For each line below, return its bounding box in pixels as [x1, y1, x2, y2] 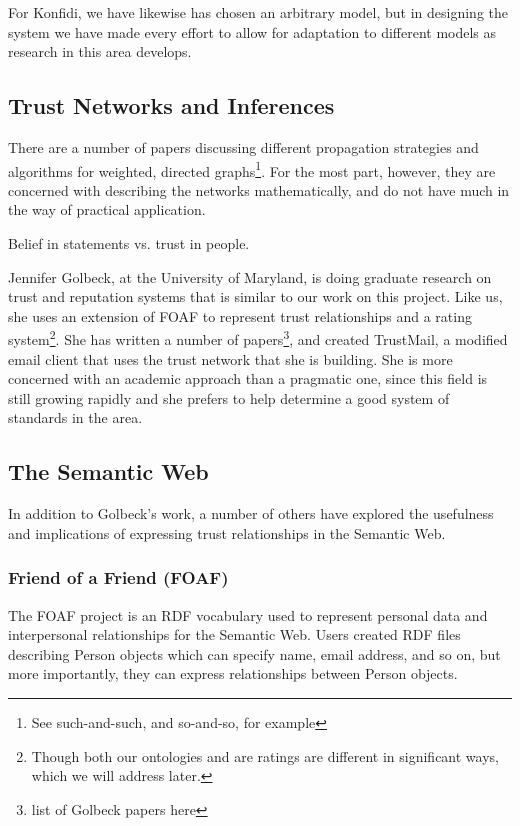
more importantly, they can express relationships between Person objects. [8, 663, 458, 684]
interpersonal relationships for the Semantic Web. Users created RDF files [8, 624, 461, 645]
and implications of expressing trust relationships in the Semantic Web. [8, 522, 446, 543]
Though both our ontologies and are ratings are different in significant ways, [31, 745, 499, 766]
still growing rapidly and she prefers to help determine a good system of [8, 387, 450, 408]
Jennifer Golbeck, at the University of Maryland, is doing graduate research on [8, 266, 492, 287]
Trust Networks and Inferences [8, 90, 335, 121]
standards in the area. [8, 407, 143, 428]
